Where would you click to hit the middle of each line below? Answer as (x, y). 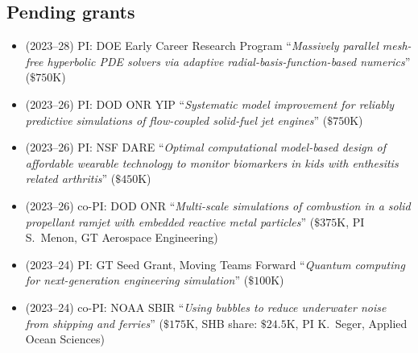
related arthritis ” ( (70, 179)
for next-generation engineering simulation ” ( (137, 280)
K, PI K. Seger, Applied (347, 323)
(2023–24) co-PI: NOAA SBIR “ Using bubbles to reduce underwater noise (206, 307)
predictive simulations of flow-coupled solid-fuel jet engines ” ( (176, 120)
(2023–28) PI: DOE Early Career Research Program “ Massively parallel (202, 46)
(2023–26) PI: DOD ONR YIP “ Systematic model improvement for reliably (210, 104)
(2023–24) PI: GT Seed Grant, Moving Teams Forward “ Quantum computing (215, 264)
